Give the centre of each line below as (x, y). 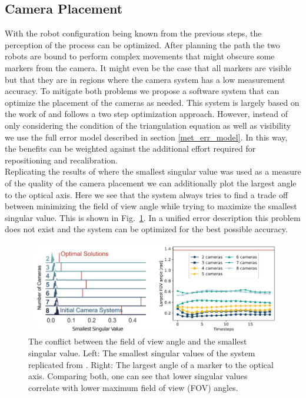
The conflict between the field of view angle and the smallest (138, 341)
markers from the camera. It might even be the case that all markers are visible (148, 67)
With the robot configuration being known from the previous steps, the (133, 33)
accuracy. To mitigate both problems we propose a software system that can (142, 91)
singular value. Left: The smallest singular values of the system (142, 353)
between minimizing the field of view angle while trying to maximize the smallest (151, 206)
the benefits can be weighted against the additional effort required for (130, 148)
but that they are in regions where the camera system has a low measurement (145, 79)
